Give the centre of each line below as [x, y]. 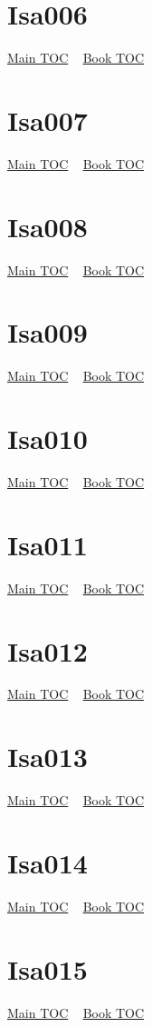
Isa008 [47, 226]
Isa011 [47, 544]
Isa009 [47, 332]
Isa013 [47, 757]
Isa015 [47, 968]
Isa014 [47, 862]
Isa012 [47, 650]
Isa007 [47, 120]
